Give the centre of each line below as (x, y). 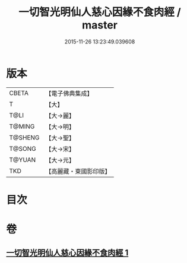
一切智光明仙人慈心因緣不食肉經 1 (67, 253)
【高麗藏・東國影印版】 (78, 171)
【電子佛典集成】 (69, 93)
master (100, 25)
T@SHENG (24, 137)
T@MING (22, 126)
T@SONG (23, 148)
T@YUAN (23, 160)
